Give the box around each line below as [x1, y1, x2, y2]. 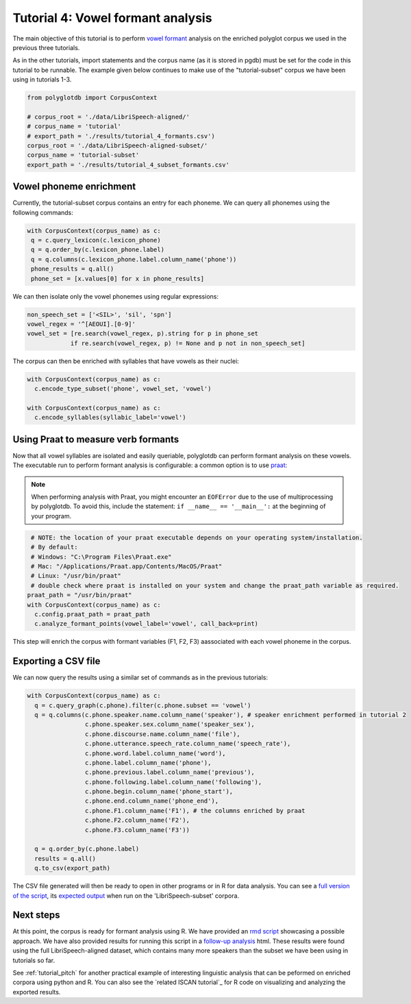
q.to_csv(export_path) [34, 864, 111, 873]
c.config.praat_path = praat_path [34, 610, 151, 618]
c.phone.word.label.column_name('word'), [84, 749, 226, 757]
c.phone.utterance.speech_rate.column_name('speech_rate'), [84, 740, 291, 748]
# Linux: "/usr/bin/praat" [31, 572, 121, 580]
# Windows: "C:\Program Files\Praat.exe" [31, 553, 172, 561]
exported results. [12, 988, 61, 996]
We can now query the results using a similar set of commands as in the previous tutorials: [12, 673, 269, 681]
